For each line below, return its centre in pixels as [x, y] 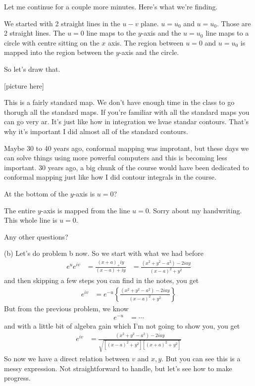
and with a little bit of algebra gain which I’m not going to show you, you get [122, 326]
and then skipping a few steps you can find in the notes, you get [102, 280]
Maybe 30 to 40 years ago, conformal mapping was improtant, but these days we [127, 148]
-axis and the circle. [149, 52]
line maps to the [111, 33]
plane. [150, 23]
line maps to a [227, 33]
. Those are [234, 23]
